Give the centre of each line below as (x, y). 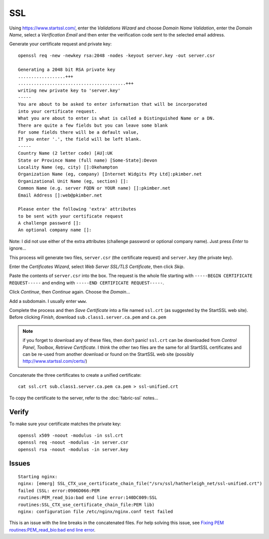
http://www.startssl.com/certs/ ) (55, 361)
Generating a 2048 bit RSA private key (67, 69)
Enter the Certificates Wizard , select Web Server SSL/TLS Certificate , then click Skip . (97, 267)
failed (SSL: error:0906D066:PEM (59, 491)
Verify (19, 412)
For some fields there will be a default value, (78, 133)
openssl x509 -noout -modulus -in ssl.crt (71, 435)
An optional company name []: (55, 230)
